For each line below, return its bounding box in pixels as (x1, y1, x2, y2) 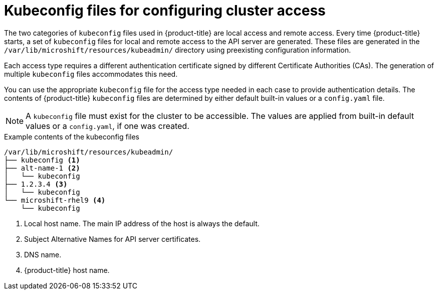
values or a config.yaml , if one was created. (26, 120, 189, 131)
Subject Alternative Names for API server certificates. (24, 234, 201, 243)
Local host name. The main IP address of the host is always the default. (24, 219, 260, 228)
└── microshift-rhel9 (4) (4, 196, 106, 204)
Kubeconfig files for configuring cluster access (4, 2, 326, 19)
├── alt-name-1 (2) (4, 164, 80, 172)
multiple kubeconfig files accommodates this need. (4, 69, 178, 78)
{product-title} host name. (24, 265, 110, 274)
